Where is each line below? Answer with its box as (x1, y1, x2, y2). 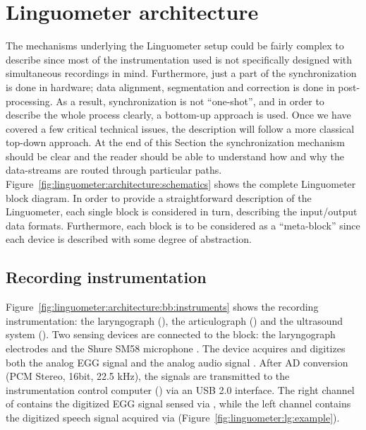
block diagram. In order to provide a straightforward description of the (6, 190, 312, 205)
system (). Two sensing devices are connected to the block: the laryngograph (6, 327, 336, 342)
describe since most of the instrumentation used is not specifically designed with (6, 52, 353, 66)
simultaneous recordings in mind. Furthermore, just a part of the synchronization (6, 66, 357, 80)
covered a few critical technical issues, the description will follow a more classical (6, 121, 355, 136)
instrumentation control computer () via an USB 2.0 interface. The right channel (6, 382, 355, 397)
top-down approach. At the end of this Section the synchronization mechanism (6, 135, 345, 150)
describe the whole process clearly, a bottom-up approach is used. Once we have (6, 107, 351, 122)
